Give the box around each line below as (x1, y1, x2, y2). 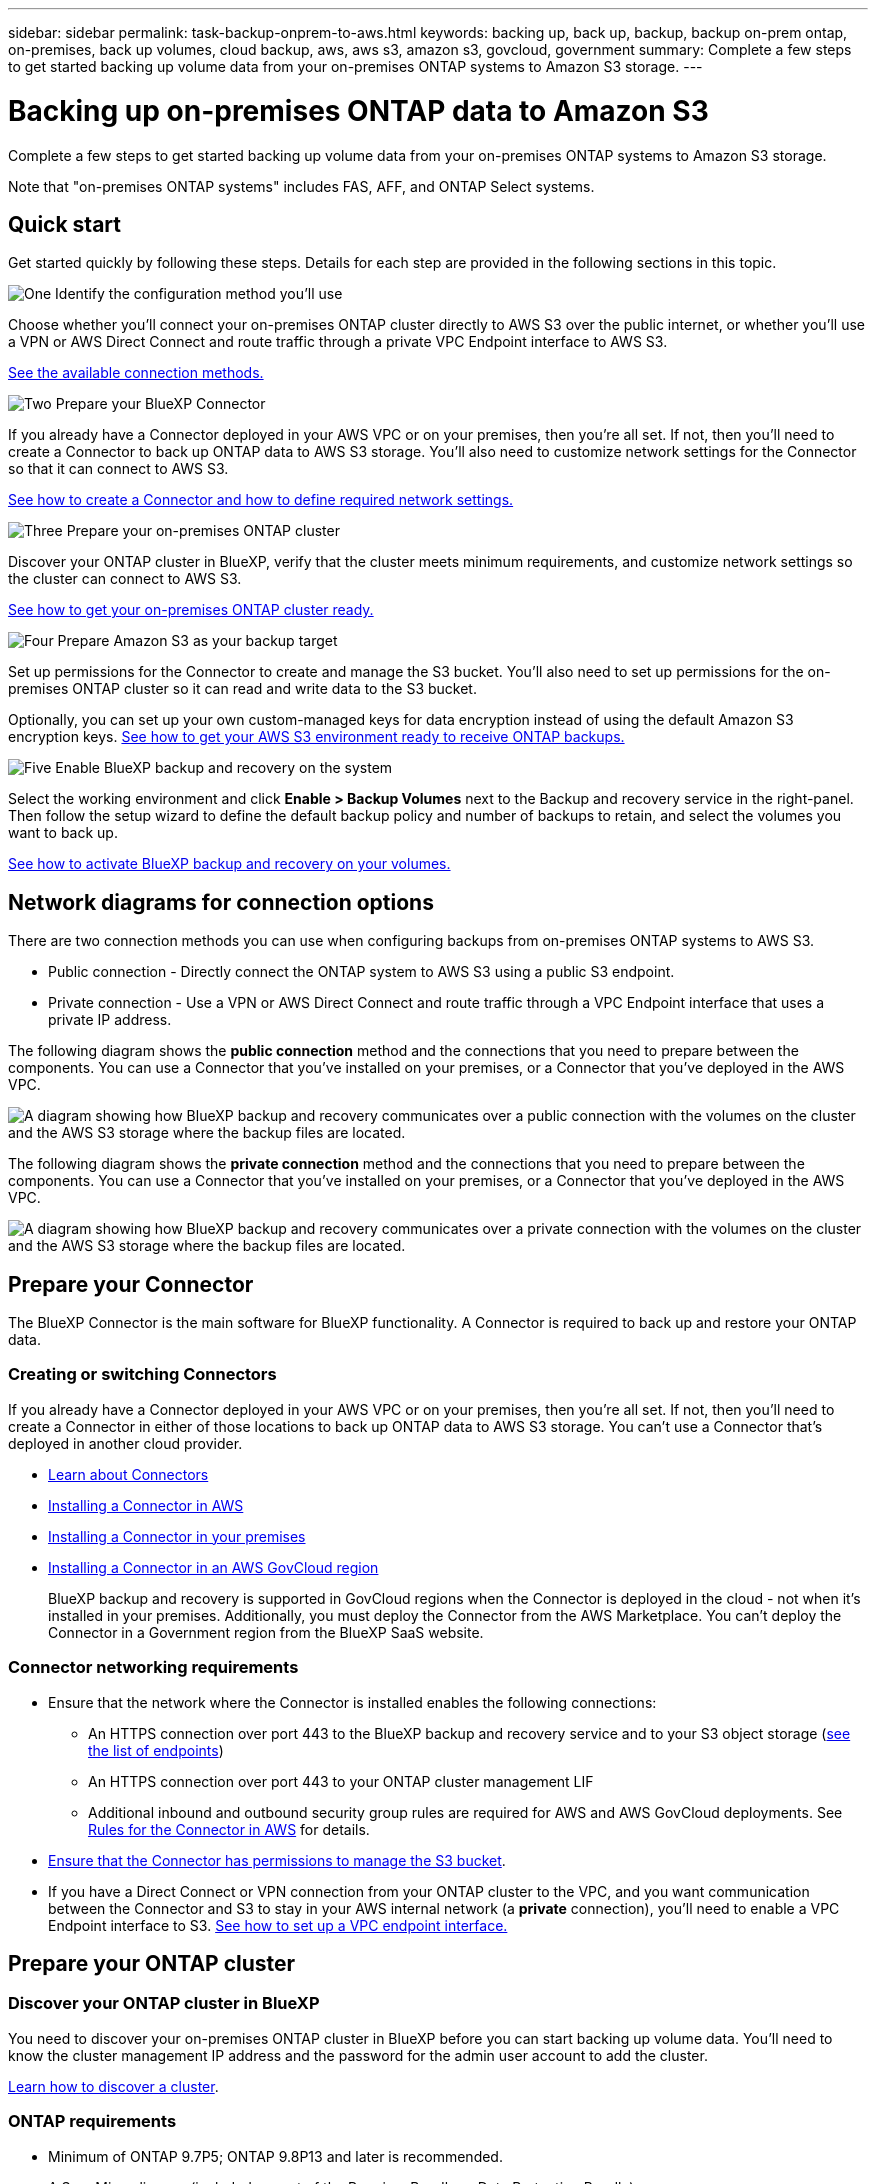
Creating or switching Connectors (8, 1364, 277, 1385)
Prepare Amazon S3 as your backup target (57, 632, 338, 650)
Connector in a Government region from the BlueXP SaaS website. (48, 1623, 484, 1641)
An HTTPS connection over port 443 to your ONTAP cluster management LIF (88, 1772, 594, 1790)
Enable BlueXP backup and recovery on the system (55, 759, 393, 777)
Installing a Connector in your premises (48, 1527, 306, 1545)
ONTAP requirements (8, 2111, 177, 2132)
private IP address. (48, 1011, 172, 1029)
